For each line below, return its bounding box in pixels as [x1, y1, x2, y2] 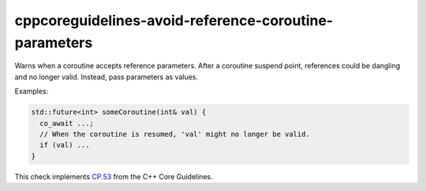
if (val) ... [39, 141, 90, 149]
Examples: [14, 86, 49, 96]
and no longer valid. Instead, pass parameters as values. [14, 72, 199, 82]
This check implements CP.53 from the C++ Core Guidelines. [14, 171, 213, 181]
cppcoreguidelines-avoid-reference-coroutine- [14, 12, 334, 29]
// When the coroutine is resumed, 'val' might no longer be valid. [39, 130, 311, 138]
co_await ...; [39, 119, 95, 127]
